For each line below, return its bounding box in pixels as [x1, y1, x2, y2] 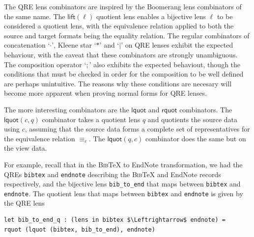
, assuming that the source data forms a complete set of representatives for [25, 124, 250, 134]
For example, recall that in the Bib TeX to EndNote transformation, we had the [4, 159, 243, 169]
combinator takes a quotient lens [42, 114, 141, 124]
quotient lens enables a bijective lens [96, 11, 206, 21]
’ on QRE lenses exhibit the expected [121, 40, 233, 50]
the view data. [4, 143, 47, 153]
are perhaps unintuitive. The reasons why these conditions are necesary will [4, 78, 232, 88]
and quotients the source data [147, 114, 238, 124]
